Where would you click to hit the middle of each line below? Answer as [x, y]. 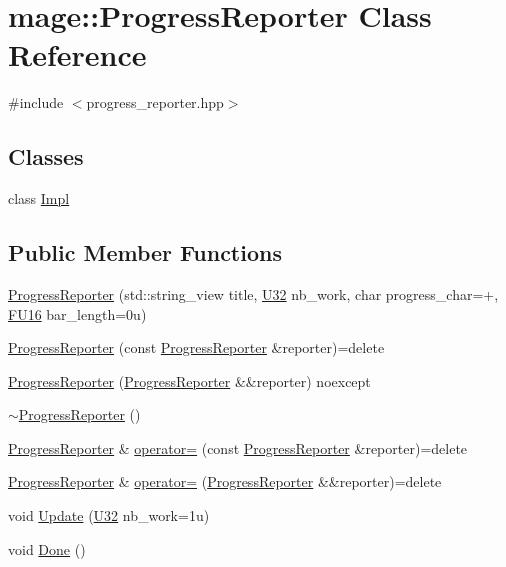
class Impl [39, 198]
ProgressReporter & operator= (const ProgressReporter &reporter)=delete [238, 447]
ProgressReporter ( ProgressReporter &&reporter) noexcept [189, 380]
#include [36, 102]
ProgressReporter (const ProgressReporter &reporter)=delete [196, 347]
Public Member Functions [145, 252]
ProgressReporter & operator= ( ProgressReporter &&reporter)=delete [225, 481]
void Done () [47, 548]
